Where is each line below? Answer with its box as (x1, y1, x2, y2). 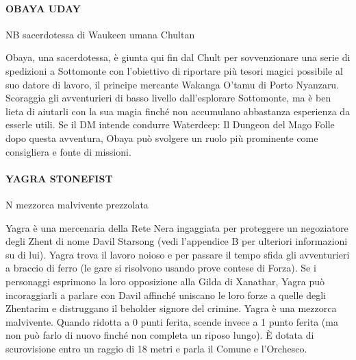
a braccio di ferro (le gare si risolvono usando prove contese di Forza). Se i (5, 261, 316, 275)
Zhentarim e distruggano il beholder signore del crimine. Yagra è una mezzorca (5, 301, 337, 315)
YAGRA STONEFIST (5, 171, 113, 185)
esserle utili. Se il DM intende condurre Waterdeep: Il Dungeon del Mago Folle (5, 117, 335, 132)
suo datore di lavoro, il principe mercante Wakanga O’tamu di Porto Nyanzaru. (5, 77, 340, 91)
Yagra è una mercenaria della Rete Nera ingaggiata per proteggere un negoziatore (5, 220, 348, 235)
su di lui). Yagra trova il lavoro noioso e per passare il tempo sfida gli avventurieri (5, 247, 350, 261)
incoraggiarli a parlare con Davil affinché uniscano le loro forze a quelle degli (5, 287, 326, 302)
